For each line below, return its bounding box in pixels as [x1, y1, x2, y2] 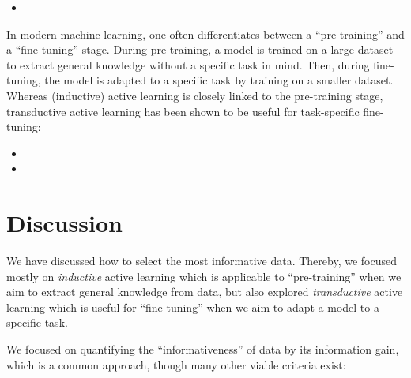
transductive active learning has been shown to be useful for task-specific [6, 103, 360, 119]
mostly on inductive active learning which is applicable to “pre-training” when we [6, 268, 402, 284]
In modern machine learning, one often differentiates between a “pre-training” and [6, 25, 405, 42]
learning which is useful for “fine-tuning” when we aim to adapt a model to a [6, 298, 379, 315]
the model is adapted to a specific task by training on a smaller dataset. [44, 72, 394, 88]
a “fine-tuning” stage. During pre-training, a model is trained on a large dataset [6, 41, 394, 58]
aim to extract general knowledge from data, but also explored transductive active [6, 283, 403, 300]
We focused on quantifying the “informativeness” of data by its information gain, [6, 341, 399, 357]
